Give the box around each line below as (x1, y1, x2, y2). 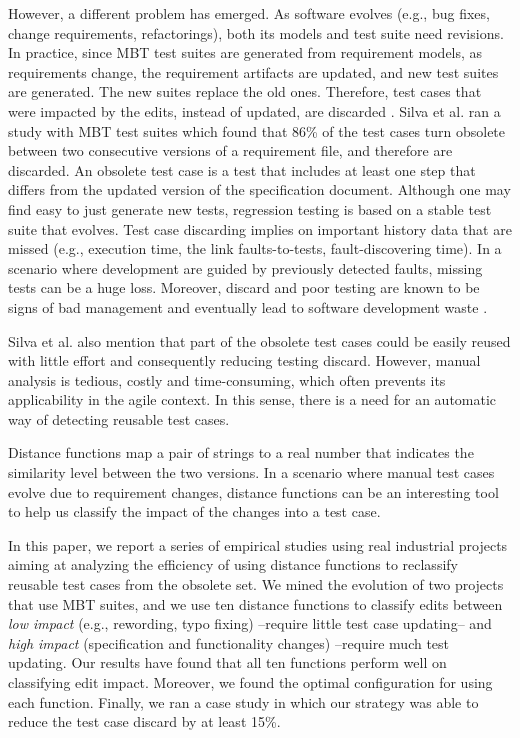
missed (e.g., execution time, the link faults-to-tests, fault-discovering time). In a (8, 238, 502, 259)
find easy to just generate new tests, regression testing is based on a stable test (8, 198, 492, 219)
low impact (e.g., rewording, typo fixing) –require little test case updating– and (8, 613, 492, 634)
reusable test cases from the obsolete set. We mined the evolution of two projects (8, 574, 504, 595)
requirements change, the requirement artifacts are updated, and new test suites (8, 61, 499, 82)
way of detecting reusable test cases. (8, 408, 230, 429)
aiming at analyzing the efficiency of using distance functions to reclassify (8, 554, 458, 575)
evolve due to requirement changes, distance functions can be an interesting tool (8, 481, 499, 502)
